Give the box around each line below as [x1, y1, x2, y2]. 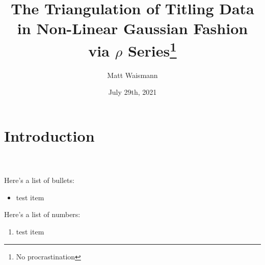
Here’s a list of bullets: [4, 175, 74, 185]
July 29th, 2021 [108, 87, 157, 97]
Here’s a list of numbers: [4, 209, 81, 220]
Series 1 [127, 38, 177, 61]
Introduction [4, 125, 95, 146]
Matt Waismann [107, 69, 158, 80]
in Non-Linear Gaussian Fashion [17, 18, 248, 39]
